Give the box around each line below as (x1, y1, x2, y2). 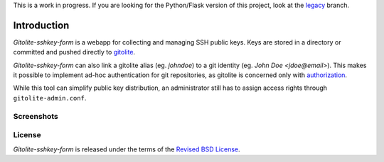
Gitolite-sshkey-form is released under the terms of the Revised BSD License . (13, 145, 241, 154)
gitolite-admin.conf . (13, 93, 87, 102)
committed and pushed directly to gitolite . (13, 48, 135, 57)
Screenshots (13, 111, 58, 121)
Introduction (13, 19, 70, 31)
